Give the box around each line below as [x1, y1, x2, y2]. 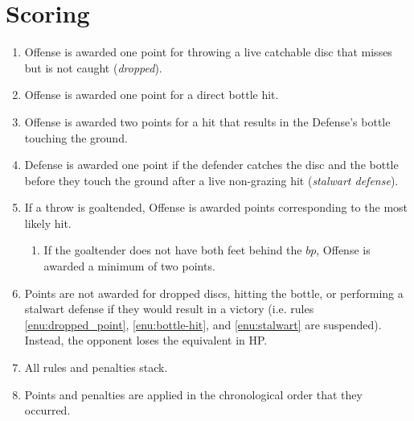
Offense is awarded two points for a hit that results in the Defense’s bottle [24, 113, 391, 130]
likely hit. [24, 214, 72, 231]
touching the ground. [24, 129, 128, 146]
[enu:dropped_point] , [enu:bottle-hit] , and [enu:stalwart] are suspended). [24, 316, 382, 332]
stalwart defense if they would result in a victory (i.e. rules [24, 300, 314, 317]
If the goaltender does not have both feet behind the [43, 241, 302, 258]
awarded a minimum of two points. [43, 258, 215, 274]
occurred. [24, 402, 71, 419]
